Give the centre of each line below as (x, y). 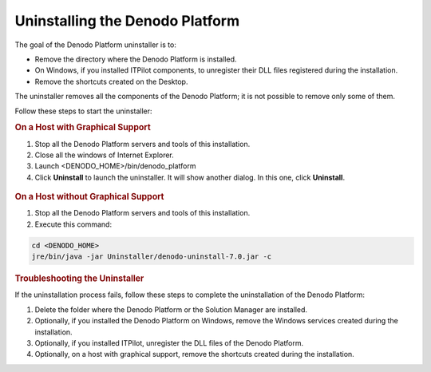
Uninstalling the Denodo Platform (127, 21)
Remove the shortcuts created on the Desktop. (111, 81)
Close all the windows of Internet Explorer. (105, 155)
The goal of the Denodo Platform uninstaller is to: (96, 45)
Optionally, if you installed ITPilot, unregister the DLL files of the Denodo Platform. (169, 342)
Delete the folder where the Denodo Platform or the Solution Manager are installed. (171, 309)
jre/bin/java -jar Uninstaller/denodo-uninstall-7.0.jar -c (152, 257)
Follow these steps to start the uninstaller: (83, 111)
